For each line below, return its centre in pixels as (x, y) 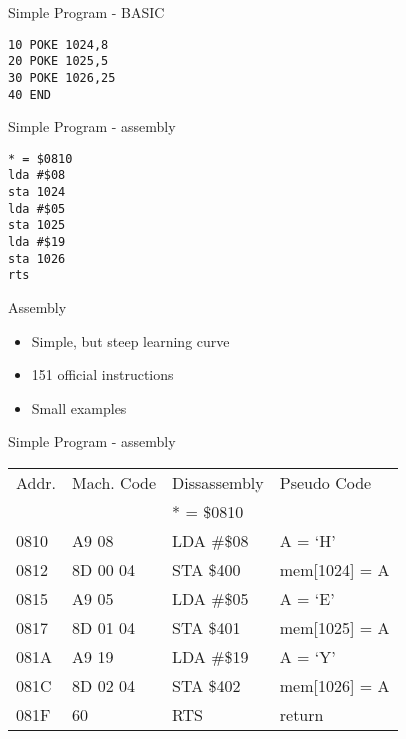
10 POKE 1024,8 (58, 44)
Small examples (79, 407)
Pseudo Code (325, 483)
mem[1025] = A (334, 628)
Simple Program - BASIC (86, 12)
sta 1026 (37, 258)
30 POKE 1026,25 (62, 77)
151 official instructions (102, 374)
